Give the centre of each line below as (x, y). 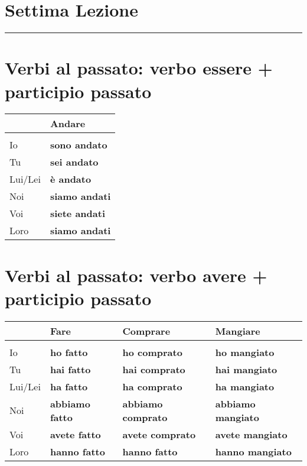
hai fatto (70, 369)
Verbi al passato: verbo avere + (136, 275)
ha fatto (69, 386)
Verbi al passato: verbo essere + (139, 68)
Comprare (146, 331)
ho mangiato (245, 352)
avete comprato (159, 434)
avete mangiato (251, 434)
